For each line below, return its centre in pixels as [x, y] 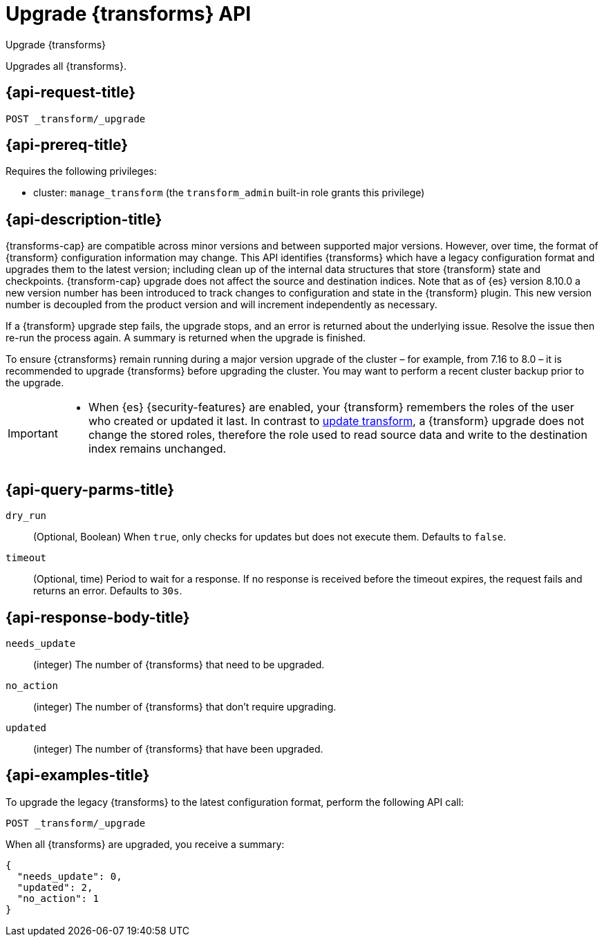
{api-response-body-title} [98, 617]
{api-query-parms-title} [90, 489]
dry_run [26, 516]
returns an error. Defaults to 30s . [108, 591]
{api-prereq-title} [67, 145]
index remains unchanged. [157, 449]
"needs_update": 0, [69, 876]
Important [33, 434]
